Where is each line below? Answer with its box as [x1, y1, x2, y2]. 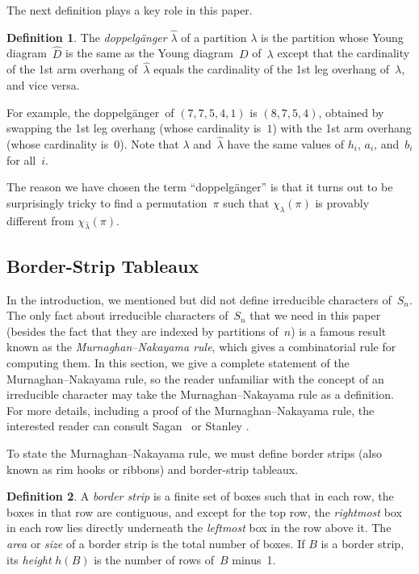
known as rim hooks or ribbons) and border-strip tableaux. [6, 460, 299, 477]
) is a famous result [291, 322, 387, 339]
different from [6, 212, 74, 228]
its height [6, 551, 52, 568]
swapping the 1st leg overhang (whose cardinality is [6, 119, 262, 136]
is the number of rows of [94, 551, 214, 568]
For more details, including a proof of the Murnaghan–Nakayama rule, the [6, 401, 375, 418]
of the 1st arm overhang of [6, 61, 138, 78]
